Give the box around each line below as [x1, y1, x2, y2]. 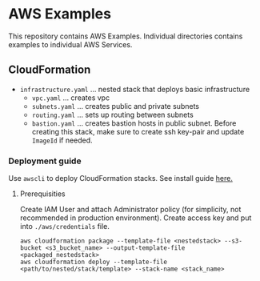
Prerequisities [19, 189, 66, 199]
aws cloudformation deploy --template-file [19, 258, 168, 267]
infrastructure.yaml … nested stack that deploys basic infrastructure [19, 84, 250, 94]
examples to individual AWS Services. [8, 39, 133, 49]
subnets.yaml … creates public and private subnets [31, 101, 200, 110]
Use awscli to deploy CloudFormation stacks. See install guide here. [8, 174, 234, 183]
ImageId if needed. [31, 135, 94, 145]
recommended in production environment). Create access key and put [19, 213, 252, 223]
